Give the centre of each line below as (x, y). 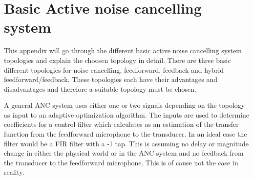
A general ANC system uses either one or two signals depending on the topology (125, 105)
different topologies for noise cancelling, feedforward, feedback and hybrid (114, 70)
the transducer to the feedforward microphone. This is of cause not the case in (121, 162)
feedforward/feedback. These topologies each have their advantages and (111, 79)
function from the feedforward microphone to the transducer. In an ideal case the (126, 134)
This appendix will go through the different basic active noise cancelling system (123, 50)
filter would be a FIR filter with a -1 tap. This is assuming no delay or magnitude (126, 143)
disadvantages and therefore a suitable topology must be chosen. (100, 89)
